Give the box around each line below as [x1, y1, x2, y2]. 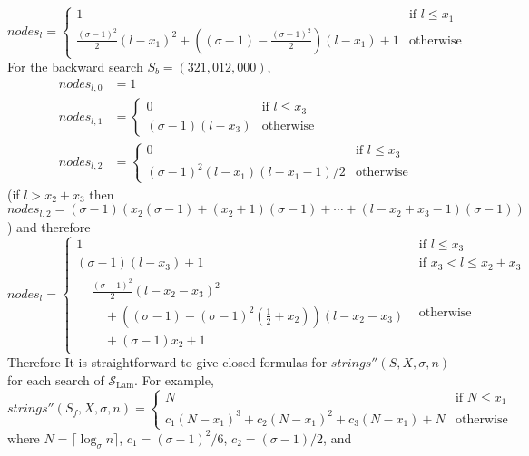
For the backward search [7, 57, 143, 76]
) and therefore [7, 217, 91, 236]
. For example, [134, 370, 214, 389]
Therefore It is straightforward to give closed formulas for [7, 353, 328, 372]
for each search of [7, 370, 104, 389]
